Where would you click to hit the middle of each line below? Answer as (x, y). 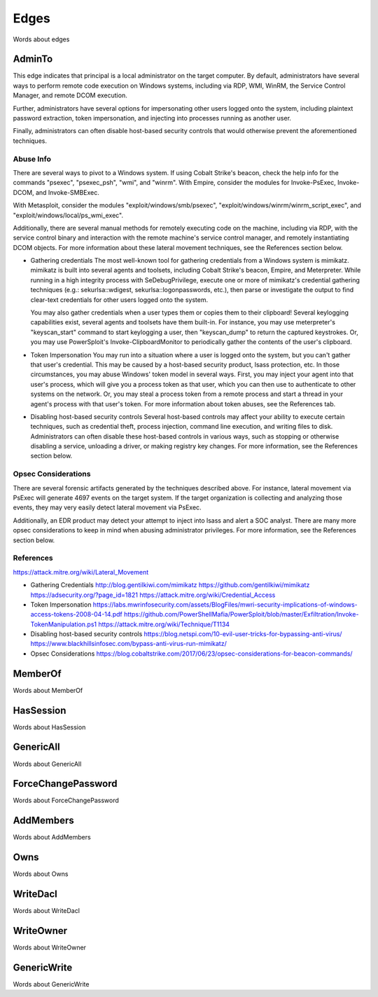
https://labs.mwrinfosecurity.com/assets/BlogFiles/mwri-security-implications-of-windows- (225, 604)
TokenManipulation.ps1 (64, 624)
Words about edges (41, 39)
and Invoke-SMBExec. (67, 192)
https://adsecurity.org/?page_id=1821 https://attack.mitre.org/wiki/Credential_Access (153, 595)
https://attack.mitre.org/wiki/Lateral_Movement (81, 572)
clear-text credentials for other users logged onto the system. (119, 300)
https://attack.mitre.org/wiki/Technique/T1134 (164, 624)
